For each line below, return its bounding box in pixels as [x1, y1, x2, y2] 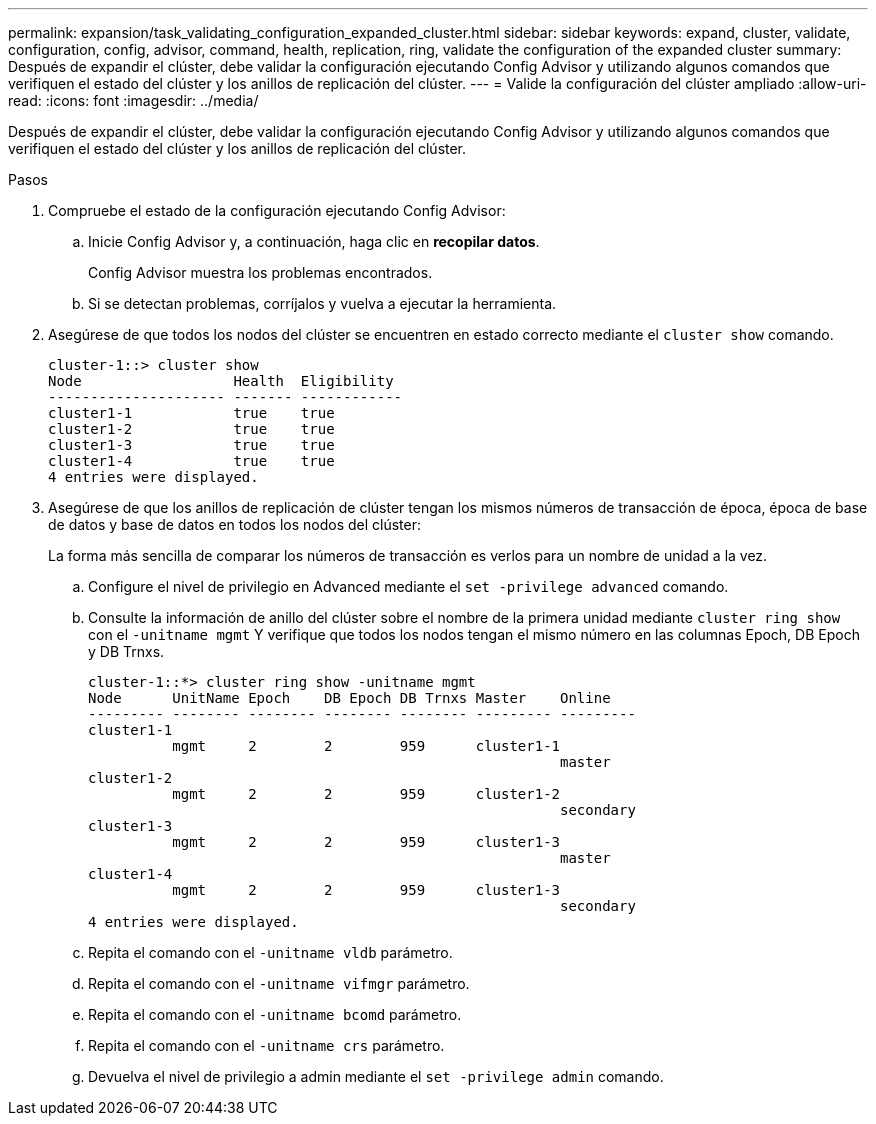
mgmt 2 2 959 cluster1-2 [172, 786, 561, 802]
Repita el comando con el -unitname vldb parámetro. [88, 944, 453, 961]
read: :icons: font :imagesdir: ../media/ [8, 92, 259, 109]
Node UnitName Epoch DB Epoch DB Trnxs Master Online [88, 690, 611, 706]
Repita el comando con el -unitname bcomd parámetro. [88, 1006, 462, 1023]
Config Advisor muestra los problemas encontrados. [88, 264, 433, 281]
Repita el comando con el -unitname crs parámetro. [88, 1037, 445, 1054]
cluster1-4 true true [48, 453, 335, 469]
